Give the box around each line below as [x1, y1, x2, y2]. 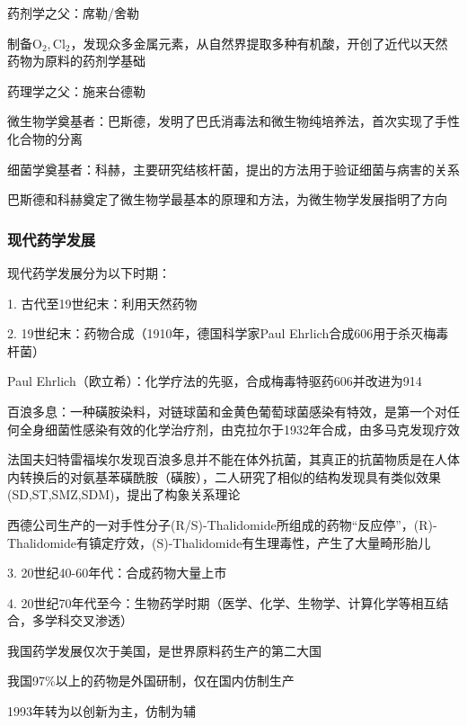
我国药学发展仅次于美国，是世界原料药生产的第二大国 [7, 641, 322, 659]
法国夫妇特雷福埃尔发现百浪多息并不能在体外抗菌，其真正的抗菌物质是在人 [7, 450, 447, 469]
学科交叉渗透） [44, 611, 133, 630]
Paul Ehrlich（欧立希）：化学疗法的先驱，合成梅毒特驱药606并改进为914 [7, 372, 422, 390]
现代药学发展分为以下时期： [7, 263, 171, 282]
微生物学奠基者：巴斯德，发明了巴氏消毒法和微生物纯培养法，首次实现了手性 [7, 112, 460, 130]
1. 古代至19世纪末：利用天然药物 [7, 293, 198, 312]
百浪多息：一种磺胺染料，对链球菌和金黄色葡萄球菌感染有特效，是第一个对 [7, 401, 447, 420]
